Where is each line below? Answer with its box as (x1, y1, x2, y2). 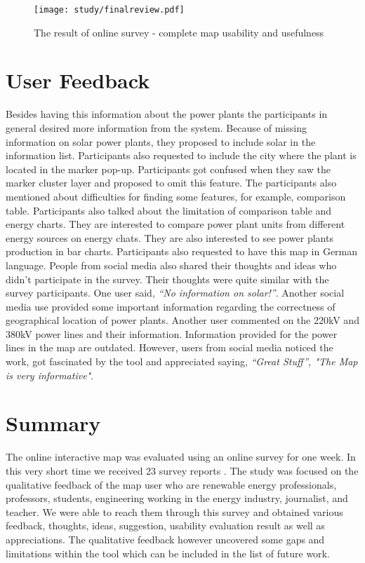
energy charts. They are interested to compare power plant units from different (6, 217, 345, 231)
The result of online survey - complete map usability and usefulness (34, 25, 324, 39)
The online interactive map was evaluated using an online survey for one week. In (6, 449, 356, 464)
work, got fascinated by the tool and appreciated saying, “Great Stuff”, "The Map (6, 354, 358, 369)
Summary (6, 409, 101, 437)
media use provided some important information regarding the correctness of (6, 299, 336, 313)
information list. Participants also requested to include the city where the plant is (6, 148, 357, 163)
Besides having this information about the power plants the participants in (6, 107, 328, 121)
